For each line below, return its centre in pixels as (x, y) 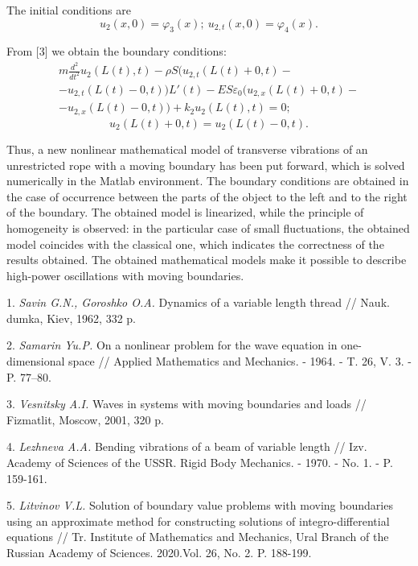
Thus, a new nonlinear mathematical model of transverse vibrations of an (187, 149)
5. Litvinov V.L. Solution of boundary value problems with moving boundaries (200, 505)
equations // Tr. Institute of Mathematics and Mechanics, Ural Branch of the (198, 537)
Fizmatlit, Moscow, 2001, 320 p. (85, 419)
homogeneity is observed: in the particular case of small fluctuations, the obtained (208, 227)
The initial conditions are (69, 10)
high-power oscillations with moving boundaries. (125, 275)
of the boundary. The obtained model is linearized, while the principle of (185, 212)
